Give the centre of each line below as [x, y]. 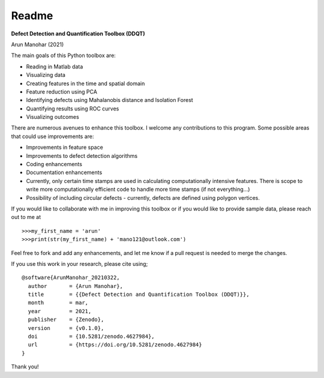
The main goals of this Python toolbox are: [64, 55]
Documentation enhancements [64, 172]
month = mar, [58, 303]
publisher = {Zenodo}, [66, 320]
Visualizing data [46, 75]
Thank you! [25, 367]
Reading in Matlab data [55, 67]
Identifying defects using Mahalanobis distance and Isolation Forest [109, 100]
